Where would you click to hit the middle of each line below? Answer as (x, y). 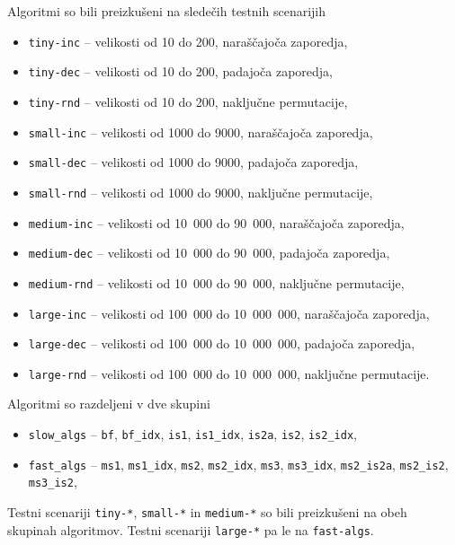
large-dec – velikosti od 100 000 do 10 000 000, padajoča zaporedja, (222, 343)
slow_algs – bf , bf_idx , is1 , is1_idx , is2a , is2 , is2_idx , (192, 434)
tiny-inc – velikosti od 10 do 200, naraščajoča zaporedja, (188, 41)
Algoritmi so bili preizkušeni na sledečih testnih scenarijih (167, 11)
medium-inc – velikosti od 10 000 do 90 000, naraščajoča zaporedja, (216, 222)
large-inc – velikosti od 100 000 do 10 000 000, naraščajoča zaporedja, (229, 313)
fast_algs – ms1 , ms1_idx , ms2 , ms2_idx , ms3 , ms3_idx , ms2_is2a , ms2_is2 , (238, 464)
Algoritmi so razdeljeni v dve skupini (109, 404)
